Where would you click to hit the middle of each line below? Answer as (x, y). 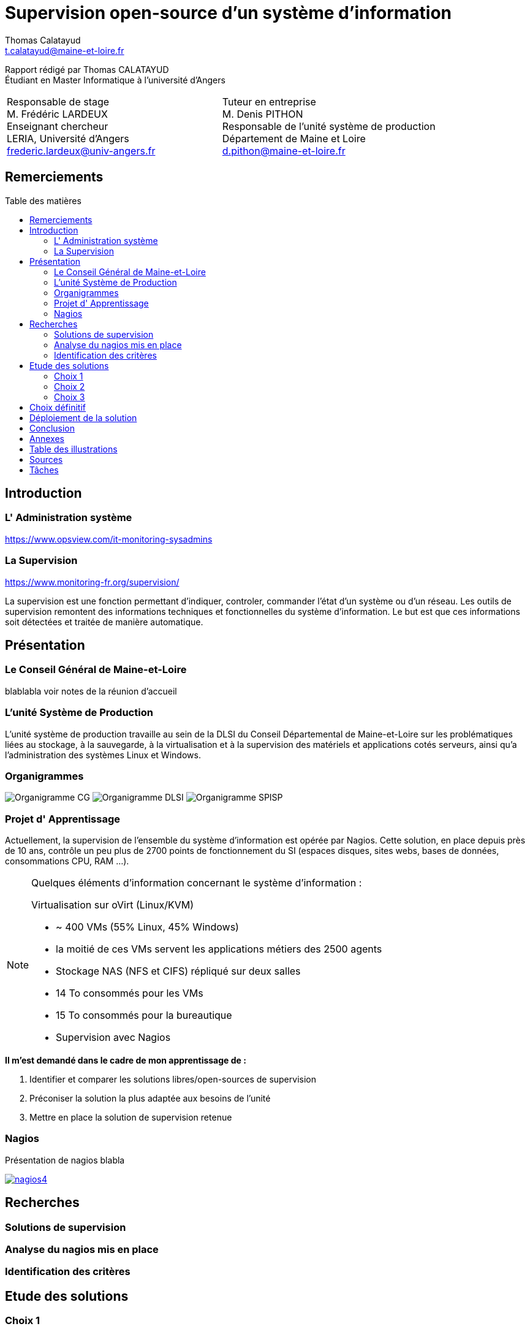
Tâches (44, 470)
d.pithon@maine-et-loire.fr (284, 150)
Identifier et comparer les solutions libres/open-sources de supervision (173, 1080)
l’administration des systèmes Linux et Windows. (103, 755)
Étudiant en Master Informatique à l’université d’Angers (115, 80)
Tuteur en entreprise (269, 101)
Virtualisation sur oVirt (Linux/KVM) (113, 905)
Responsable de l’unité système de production (329, 126)
